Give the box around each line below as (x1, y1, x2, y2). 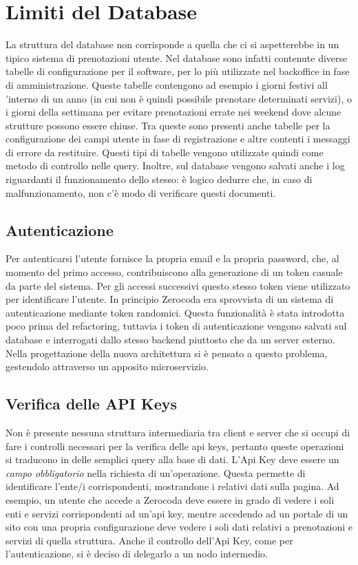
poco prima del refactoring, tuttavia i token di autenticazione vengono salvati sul (6, 319, 347, 333)
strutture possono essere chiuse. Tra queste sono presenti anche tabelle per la (6, 118, 330, 132)
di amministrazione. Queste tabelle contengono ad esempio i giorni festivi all (6, 77, 328, 92)
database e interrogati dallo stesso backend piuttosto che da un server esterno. (6, 332, 335, 347)
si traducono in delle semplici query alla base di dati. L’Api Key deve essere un (6, 452, 339, 467)
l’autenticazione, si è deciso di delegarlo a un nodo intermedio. (6, 546, 268, 561)
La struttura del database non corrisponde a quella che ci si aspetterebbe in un (6, 37, 339, 52)
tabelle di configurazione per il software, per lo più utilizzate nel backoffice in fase (6, 64, 350, 78)
